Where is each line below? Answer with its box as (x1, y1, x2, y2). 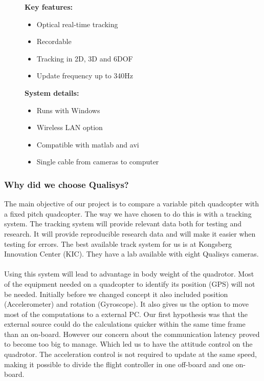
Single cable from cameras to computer (36, 156, 159, 167)
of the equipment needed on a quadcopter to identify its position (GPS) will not (4, 278, 255, 289)
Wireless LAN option (36, 122, 103, 133)
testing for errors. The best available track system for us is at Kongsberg (4, 238, 232, 249)
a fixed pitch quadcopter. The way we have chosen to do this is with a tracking (4, 208, 252, 219)
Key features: (25, 2, 73, 12)
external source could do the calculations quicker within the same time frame (4, 319, 246, 329)
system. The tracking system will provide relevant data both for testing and (4, 218, 242, 229)
